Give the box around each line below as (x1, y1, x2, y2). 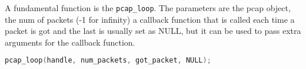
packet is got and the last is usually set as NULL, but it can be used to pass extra (5, 25, 301, 37)
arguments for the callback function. (5, 36, 135, 48)
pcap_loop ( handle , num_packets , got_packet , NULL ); (5, 56, 211, 65)
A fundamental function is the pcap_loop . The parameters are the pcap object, (5, 2, 291, 13)
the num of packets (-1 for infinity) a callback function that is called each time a (5, 13, 295, 25)
